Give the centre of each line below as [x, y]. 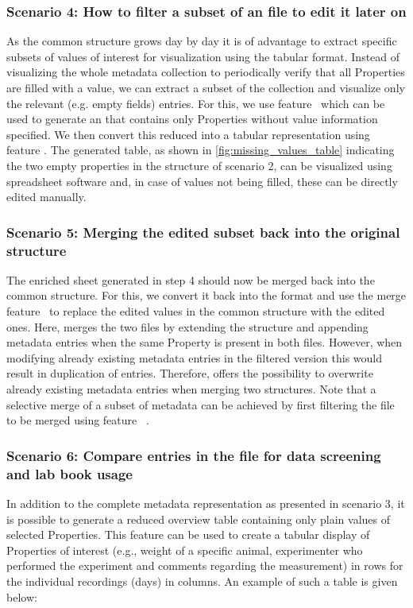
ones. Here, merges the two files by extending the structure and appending [187, 326]
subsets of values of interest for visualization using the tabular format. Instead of [203, 56]
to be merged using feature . [78, 420]
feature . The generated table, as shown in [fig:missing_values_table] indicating [201, 150]
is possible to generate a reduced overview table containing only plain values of [199, 519]
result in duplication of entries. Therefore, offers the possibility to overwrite [190, 373]
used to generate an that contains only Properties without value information [192, 119]
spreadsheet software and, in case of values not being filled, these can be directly [202, 181]
